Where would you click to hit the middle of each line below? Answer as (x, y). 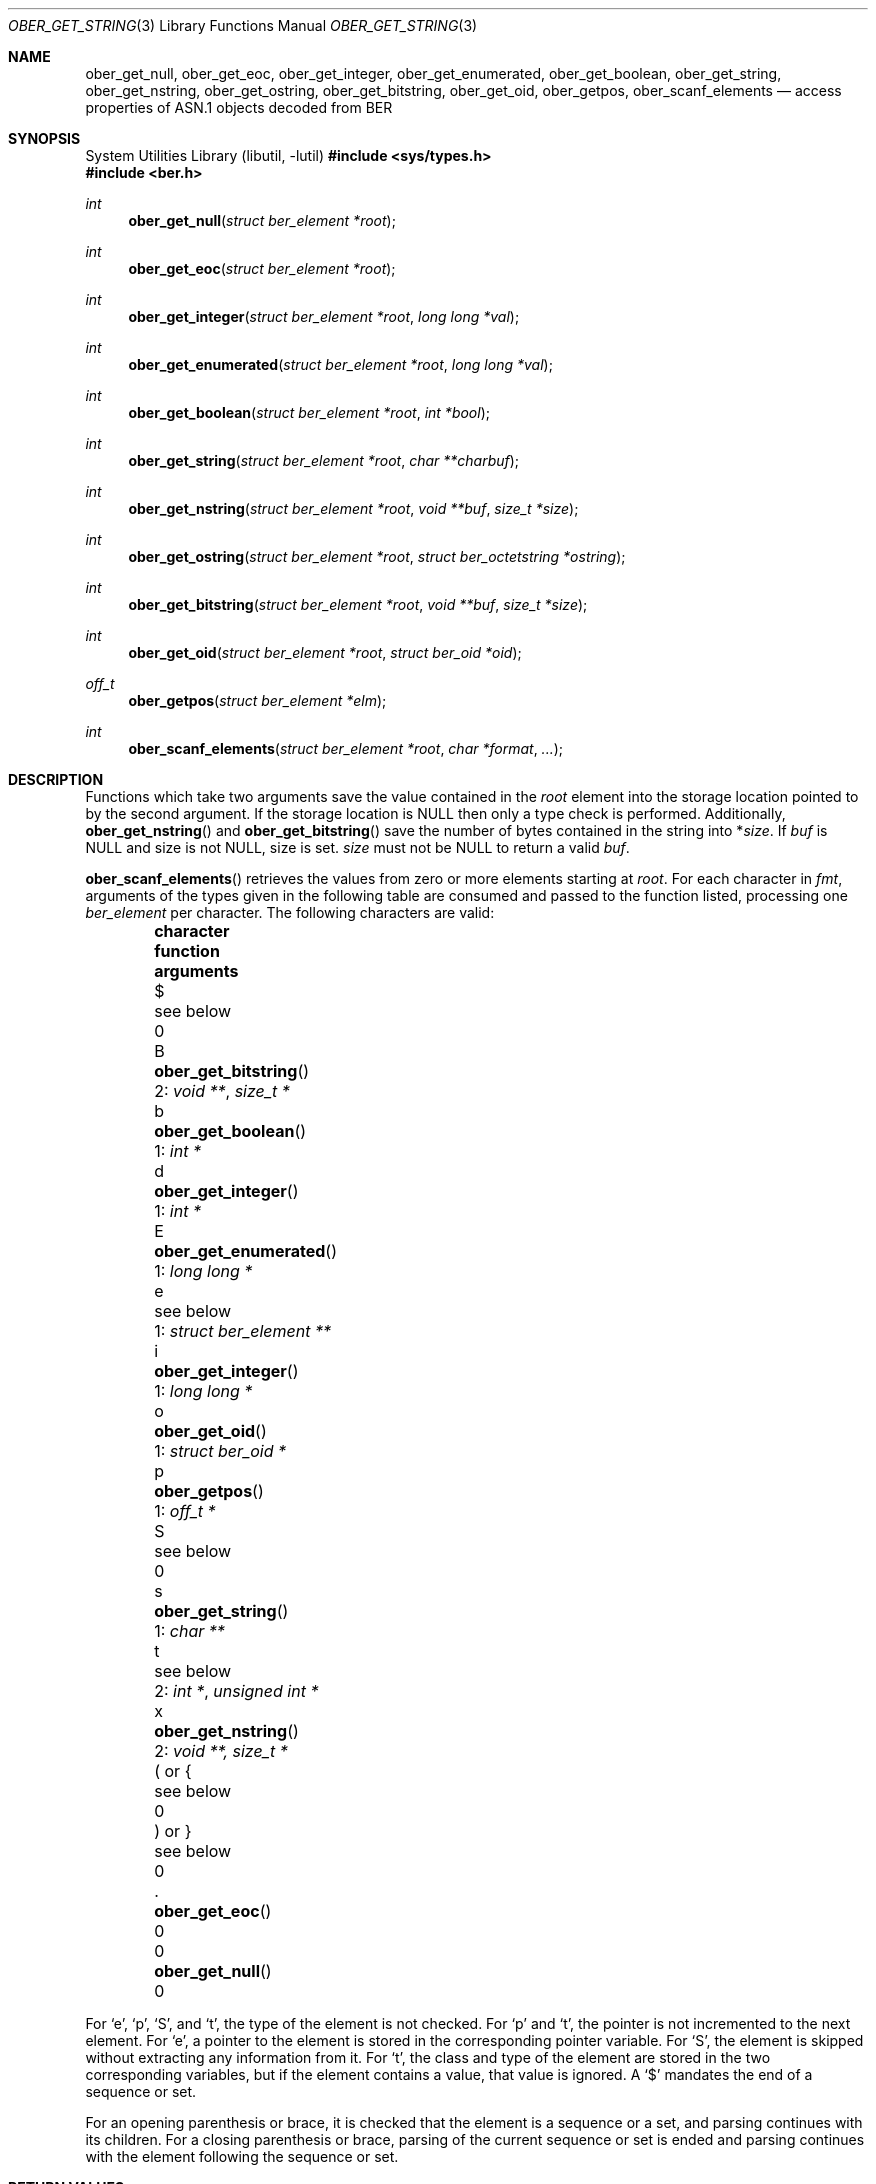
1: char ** (189, 1631)
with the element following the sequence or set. (242, 2156)
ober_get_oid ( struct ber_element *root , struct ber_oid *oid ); (325, 652)
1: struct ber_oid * (220, 1451)
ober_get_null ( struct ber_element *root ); (262, 220)
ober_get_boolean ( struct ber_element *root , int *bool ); (309, 412)
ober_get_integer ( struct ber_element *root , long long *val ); (324, 316)
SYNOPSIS (44, 138)
